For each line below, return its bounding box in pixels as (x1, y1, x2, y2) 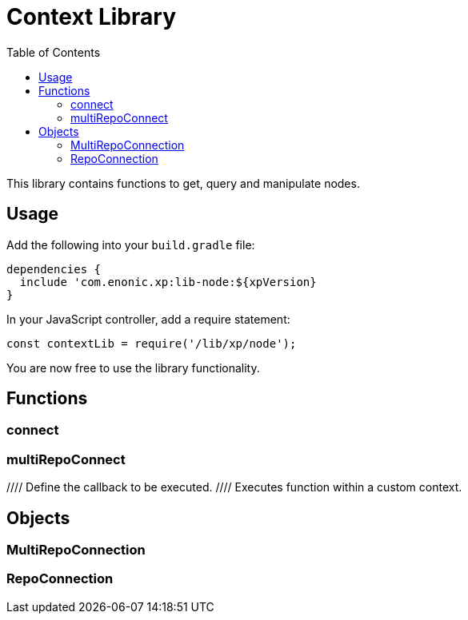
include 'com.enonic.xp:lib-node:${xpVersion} (19, 275, 317, 288)
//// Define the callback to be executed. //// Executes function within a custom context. (6, 480, 462, 495)
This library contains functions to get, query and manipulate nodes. (6, 176, 360, 190)
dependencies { (6, 262, 102, 276)
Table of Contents (6, 45, 101, 59)
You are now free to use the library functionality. (6, 360, 260, 375)
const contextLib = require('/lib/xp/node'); (6, 336, 297, 350)
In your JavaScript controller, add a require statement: (6, 312, 290, 326)
